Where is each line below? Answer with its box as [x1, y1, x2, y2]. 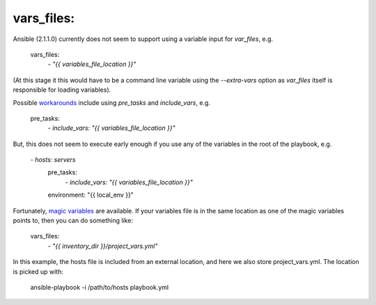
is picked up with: [13, 267, 64, 276]
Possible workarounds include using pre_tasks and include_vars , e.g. [13, 98, 210, 107]
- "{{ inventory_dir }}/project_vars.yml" [47, 242, 158, 250]
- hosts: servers [30, 156, 76, 164]
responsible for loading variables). [13, 85, 111, 94]
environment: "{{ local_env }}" [47, 191, 134, 199]
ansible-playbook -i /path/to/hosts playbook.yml [30, 283, 169, 291]
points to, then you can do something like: [13, 216, 134, 225]
